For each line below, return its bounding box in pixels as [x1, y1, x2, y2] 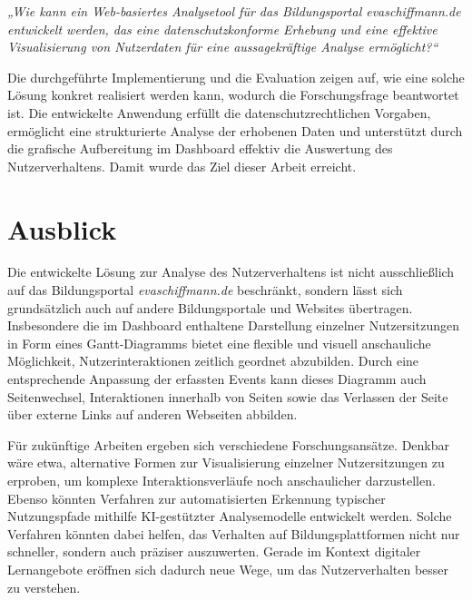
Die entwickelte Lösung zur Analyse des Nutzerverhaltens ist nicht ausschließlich [7, 262, 455, 281]
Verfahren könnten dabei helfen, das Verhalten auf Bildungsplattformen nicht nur [7, 524, 460, 543]
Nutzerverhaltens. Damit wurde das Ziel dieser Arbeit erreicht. [7, 156, 357, 175]
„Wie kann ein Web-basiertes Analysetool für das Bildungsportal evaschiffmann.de [7, 2, 461, 20]
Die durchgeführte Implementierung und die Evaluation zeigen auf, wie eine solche [7, 67, 465, 86]
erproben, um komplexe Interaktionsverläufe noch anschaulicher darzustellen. [7, 471, 436, 489]
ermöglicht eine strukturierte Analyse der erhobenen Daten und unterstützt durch [7, 121, 463, 140]
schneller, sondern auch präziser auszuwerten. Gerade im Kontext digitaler [7, 542, 421, 561]
